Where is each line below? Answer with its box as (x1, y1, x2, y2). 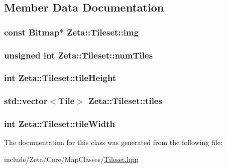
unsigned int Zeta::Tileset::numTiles (4, 48, 153, 61)
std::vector (4, 94, 48, 107)
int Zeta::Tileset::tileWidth (4, 117, 115, 130)
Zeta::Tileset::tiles (88, 94, 162, 107)
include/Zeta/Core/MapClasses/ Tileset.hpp (4, 153, 139, 164)
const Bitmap (4, 25, 60, 38)
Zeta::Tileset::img (66, 25, 139, 38)
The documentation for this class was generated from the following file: (4, 137, 222, 147)
